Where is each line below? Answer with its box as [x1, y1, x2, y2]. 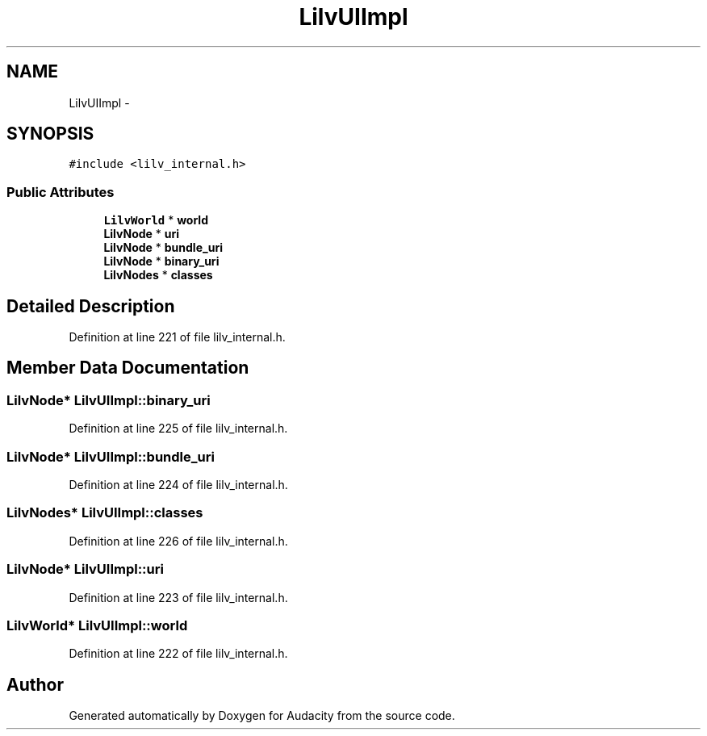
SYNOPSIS [6, 123, 94, 144]
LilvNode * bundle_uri [103, 240, 223, 255]
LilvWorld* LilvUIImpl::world [6, 617, 188, 634]
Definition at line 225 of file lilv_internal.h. [69, 421, 288, 436]
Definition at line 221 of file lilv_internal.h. [69, 330, 286, 345]
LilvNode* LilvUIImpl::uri [6, 561, 164, 578]
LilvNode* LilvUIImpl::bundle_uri [6, 448, 215, 465]
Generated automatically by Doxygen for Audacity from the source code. [69, 709, 455, 723]
